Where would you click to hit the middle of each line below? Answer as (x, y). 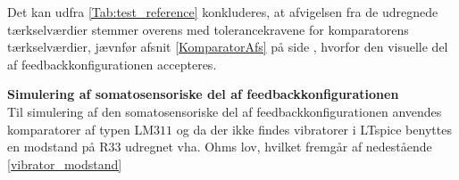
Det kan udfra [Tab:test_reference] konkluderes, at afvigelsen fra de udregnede (223, 12)
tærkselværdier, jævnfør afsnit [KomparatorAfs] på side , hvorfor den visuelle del (228, 47)
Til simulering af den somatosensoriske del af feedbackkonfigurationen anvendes (225, 111)
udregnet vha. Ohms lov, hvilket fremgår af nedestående (279, 147)
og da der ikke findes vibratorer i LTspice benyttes (314, 129)
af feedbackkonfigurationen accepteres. (112, 64)
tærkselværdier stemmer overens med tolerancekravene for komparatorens (208, 29)
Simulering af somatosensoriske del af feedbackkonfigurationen (203, 94)
